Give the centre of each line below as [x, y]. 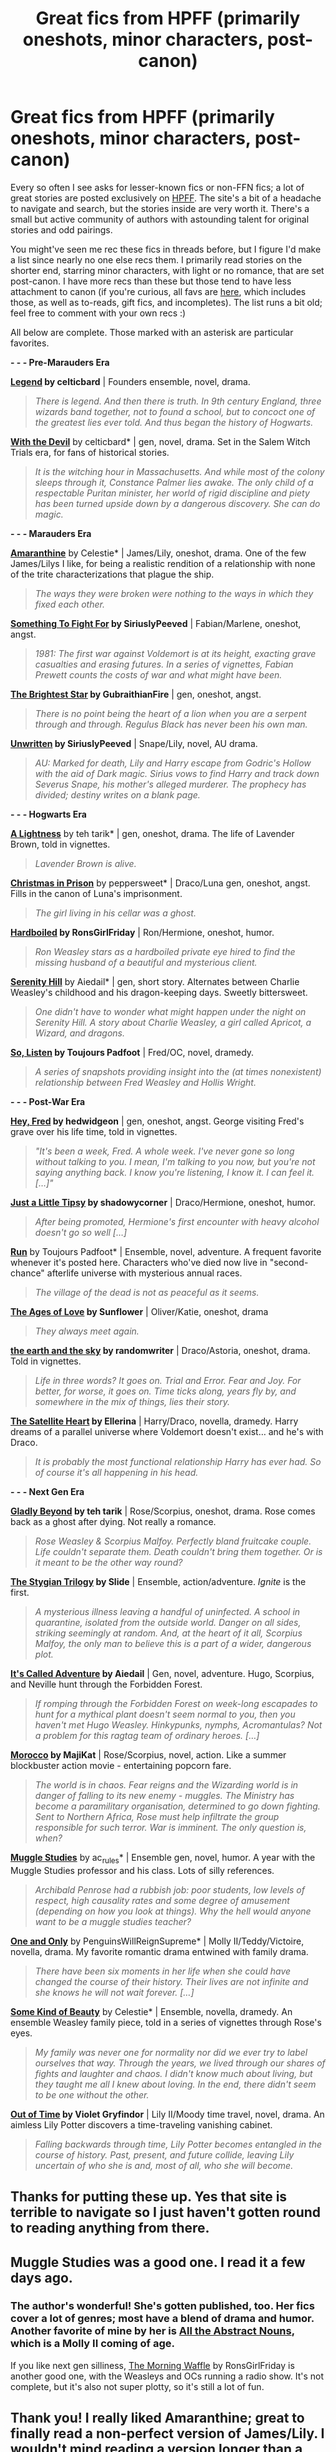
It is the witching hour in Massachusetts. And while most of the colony [179, 471]
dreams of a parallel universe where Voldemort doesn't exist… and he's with [167, 1431]
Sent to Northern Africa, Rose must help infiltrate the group [157, 1816]
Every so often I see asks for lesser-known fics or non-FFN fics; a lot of [157, 187]
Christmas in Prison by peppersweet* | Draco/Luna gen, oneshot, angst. [160, 883]
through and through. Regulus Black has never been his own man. [171, 724]
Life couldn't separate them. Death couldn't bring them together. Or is [178, 1551]
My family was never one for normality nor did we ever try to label [171, 2052]
